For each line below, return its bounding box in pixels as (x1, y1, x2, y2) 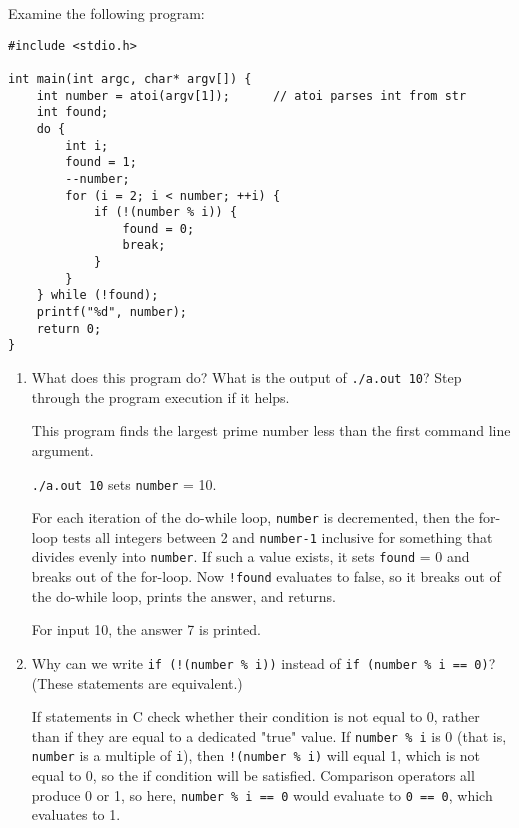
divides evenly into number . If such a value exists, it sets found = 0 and (31, 546, 470, 567)
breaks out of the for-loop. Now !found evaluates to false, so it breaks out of (31, 566, 501, 587)
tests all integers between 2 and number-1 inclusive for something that (62, 526, 493, 547)
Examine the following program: (8, 3, 205, 23)
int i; (65, 138, 109, 153)
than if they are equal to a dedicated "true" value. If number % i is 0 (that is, (31, 725, 507, 746)
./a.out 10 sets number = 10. (31, 473, 217, 494)
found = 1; (65, 155, 137, 170)
